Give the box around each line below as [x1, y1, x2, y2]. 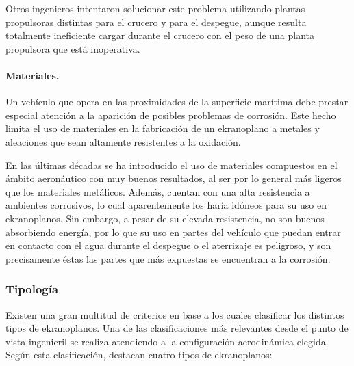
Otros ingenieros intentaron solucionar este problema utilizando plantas [5, 1, 305, 15]
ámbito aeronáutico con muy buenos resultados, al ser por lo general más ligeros [5, 171, 342, 185]
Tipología [5, 280, 59, 298]
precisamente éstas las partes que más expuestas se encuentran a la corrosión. [5, 251, 331, 265]
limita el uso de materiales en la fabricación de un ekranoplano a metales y [5, 121, 320, 135]
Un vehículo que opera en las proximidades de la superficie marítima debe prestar [5, 94, 349, 109]
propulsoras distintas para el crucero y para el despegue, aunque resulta [5, 14, 307, 29]
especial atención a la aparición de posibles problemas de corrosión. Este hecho [5, 107, 336, 122]
